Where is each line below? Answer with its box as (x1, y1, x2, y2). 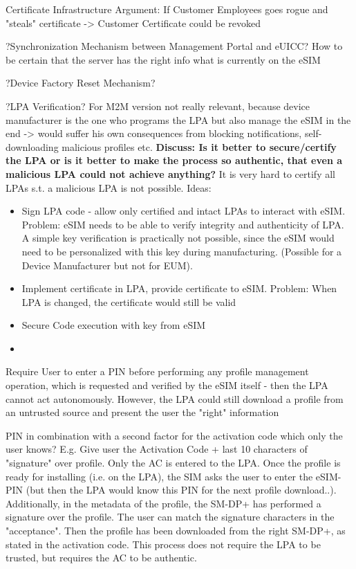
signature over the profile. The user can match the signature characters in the (6, 509, 335, 524)
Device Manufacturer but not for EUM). (21, 258, 193, 272)
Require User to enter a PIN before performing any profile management (6, 364, 309, 379)
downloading (6, 139, 59, 154)
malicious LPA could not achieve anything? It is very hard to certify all (6, 166, 335, 181)
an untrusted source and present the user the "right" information (6, 405, 279, 419)
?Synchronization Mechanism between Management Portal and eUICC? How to (6, 39, 343, 53)
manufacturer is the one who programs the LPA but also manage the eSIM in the (6, 112, 351, 127)
